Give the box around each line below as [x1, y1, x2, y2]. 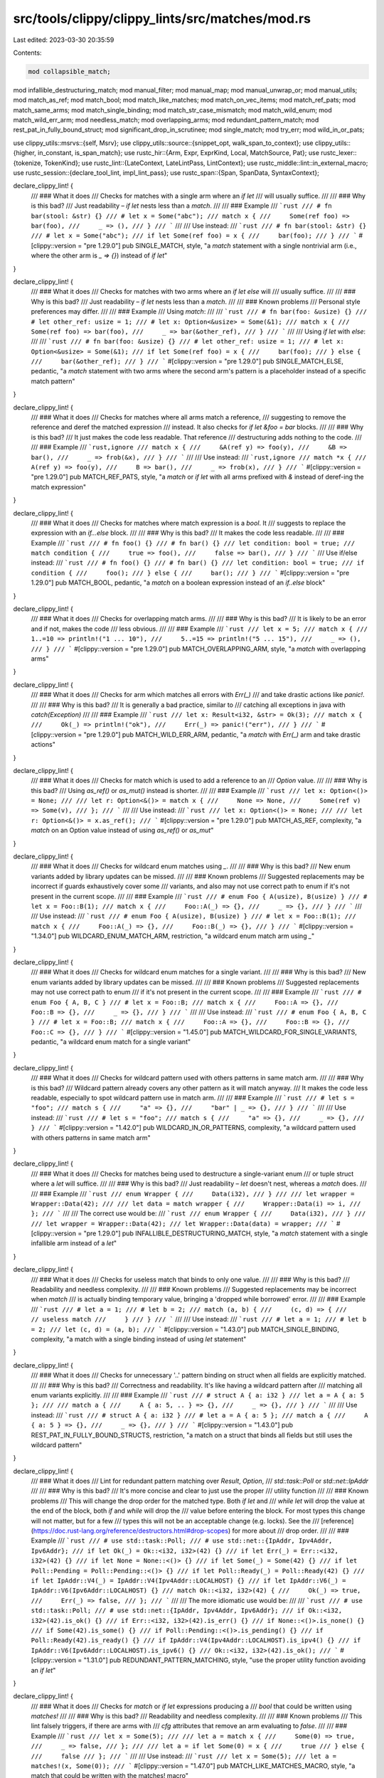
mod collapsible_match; [28, 68, 112, 75]
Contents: [13, 48, 42, 57]
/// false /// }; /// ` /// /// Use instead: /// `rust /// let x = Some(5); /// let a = [31, 1752, 337, 1760]
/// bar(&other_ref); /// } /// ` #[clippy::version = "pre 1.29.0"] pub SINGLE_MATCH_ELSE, [31, 357, 344, 366]
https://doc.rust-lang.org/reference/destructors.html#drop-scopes [33, 1526, 229, 1535]
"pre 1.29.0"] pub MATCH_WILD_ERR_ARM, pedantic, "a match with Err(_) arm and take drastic [83, 730, 361, 739]
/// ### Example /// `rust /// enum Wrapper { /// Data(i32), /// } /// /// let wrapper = [31, 1189, 355, 1198]
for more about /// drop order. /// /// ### [232, 1526, 350, 1535]
